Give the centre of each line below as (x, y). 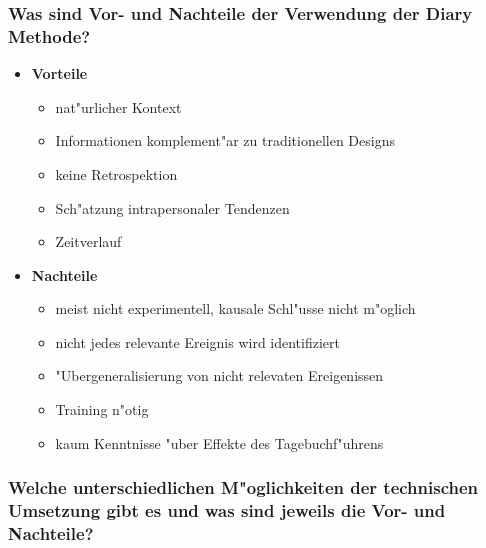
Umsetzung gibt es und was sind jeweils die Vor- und (227, 510)
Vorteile (59, 73)
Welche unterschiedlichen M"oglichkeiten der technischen (243, 487)
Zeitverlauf (88, 241)
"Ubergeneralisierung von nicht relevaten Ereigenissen (219, 375)
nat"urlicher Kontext (118, 106)
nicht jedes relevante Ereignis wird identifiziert (197, 341)
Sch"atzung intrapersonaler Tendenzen (172, 207)
